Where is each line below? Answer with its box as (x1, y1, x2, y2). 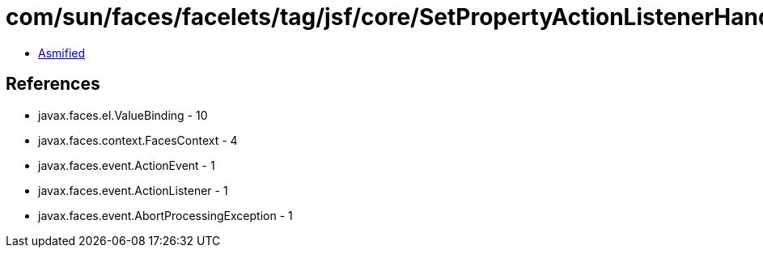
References (6, 74, 100, 95)
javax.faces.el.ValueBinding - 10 (38, 108, 208, 122)
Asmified (38, 45, 86, 60)
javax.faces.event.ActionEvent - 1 (38, 158, 215, 172)
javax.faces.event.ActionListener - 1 (38, 183, 228, 197)
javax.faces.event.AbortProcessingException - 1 (38, 208, 293, 222)
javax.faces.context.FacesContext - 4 (38, 133, 238, 147)
